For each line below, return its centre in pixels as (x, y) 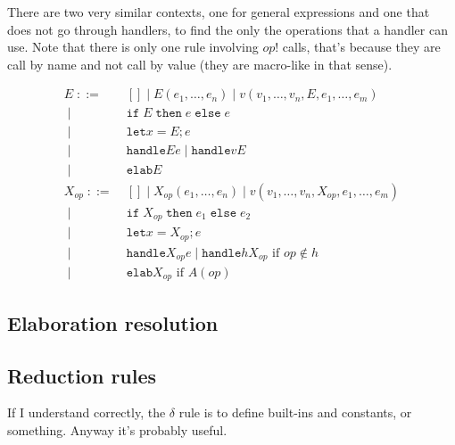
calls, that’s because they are (361, 47)
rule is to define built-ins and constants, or (295, 412)
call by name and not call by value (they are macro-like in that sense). (200, 64)
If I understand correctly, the (87, 412)
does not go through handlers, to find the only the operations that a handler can (227, 29)
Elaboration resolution (113, 322)
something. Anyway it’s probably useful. (117, 430)
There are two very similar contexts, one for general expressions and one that (219, 12)
